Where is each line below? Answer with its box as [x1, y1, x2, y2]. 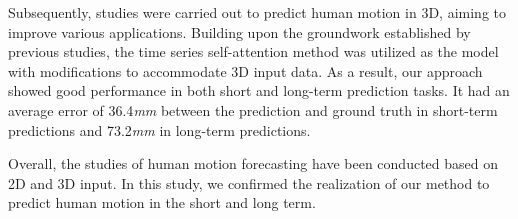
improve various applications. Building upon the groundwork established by [8, 21, 471, 42]
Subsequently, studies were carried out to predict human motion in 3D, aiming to [8, 2, 506, 22]
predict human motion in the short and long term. [8, 192, 316, 213]
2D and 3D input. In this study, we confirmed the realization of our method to [8, 172, 490, 193]
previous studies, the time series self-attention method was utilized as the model [8, 41, 499, 62]
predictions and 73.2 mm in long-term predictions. [8, 119, 311, 140]
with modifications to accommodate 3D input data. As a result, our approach [8, 60, 483, 81]
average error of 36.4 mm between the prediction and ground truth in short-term [8, 99, 498, 120]
